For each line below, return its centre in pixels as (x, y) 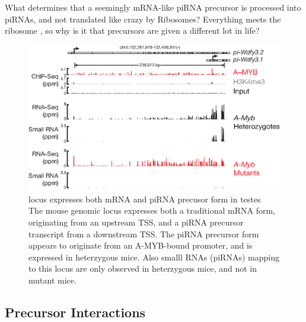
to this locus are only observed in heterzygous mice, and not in (143, 268)
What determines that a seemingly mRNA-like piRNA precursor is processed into (153, 7)
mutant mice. (52, 280)
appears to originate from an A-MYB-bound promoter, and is (141, 245)
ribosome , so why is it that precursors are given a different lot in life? (132, 30)
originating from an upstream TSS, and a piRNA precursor (136, 222)
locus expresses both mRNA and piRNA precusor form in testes (145, 199)
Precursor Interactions (75, 312)
